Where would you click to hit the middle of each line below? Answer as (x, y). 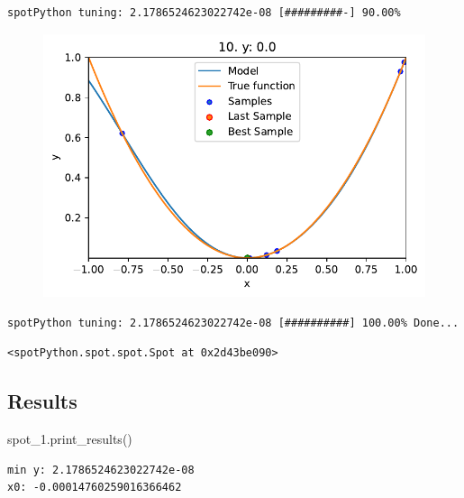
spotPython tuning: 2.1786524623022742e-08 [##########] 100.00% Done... (233, 323)
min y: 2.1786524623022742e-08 (101, 470)
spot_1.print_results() (70, 439)
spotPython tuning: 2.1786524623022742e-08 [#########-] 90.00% (204, 13)
